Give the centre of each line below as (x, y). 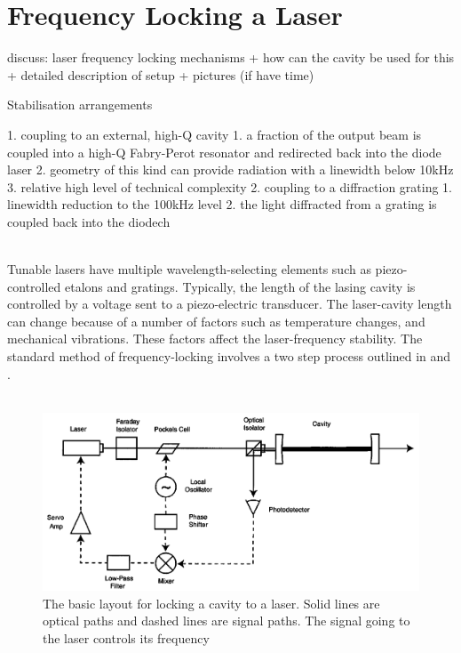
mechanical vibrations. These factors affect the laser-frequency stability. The (215, 339)
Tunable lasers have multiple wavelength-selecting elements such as (189, 269)
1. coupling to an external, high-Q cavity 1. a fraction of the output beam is (215, 134)
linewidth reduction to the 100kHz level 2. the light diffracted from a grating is (222, 204)
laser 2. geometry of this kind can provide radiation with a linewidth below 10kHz (230, 169)
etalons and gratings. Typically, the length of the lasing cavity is (240, 286)
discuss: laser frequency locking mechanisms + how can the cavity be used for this (231, 57)
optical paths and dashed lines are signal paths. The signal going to (227, 621)
